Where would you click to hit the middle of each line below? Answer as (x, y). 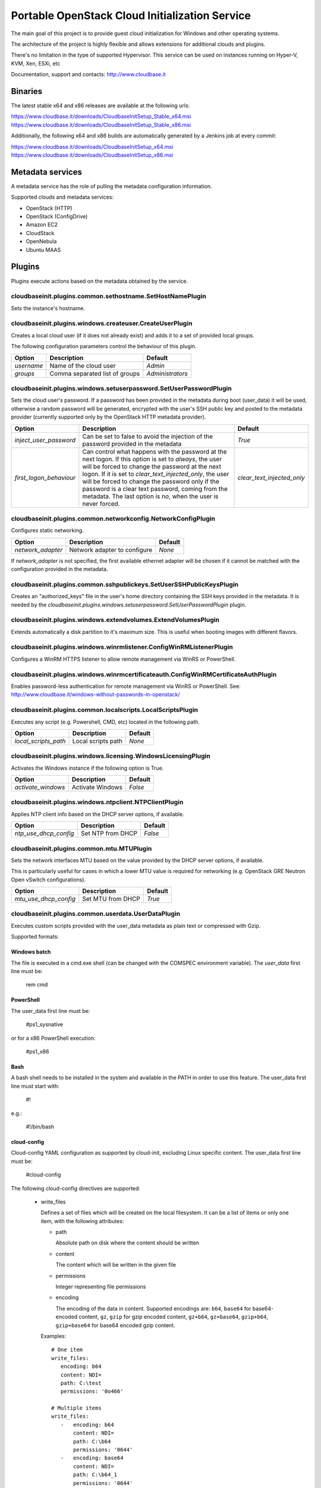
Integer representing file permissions (101, 1287)
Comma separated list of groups (95, 373)
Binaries (27, 91)
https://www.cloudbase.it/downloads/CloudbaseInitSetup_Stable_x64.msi (101, 117)
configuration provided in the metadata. (59, 569)
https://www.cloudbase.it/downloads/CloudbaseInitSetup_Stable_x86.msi (101, 124)
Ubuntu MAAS (43, 249)
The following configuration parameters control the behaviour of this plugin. (104, 346)
